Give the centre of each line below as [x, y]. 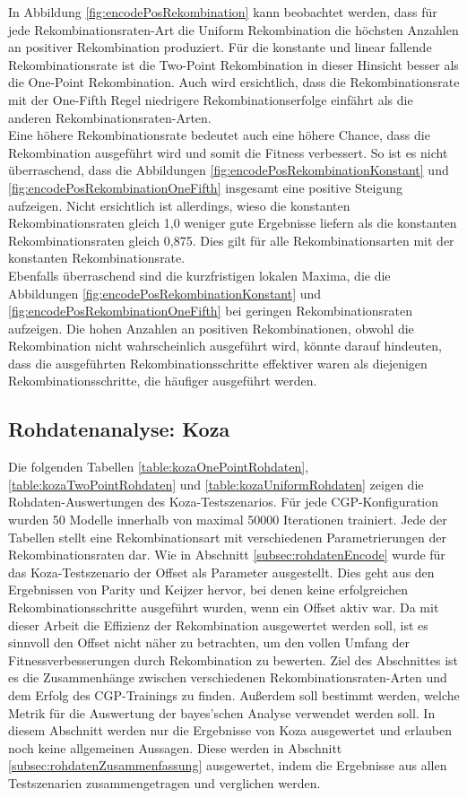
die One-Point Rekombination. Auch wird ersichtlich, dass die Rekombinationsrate [234, 82]
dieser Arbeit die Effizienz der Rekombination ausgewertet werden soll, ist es [218, 625]
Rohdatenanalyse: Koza [119, 429]
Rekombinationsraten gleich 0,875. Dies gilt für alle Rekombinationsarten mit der [231, 240]
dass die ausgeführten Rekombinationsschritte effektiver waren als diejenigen [218, 363]
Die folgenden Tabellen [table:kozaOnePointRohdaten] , [159, 467]
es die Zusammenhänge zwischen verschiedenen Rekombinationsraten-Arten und [228, 677]
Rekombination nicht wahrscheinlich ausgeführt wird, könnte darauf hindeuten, [225, 346]
